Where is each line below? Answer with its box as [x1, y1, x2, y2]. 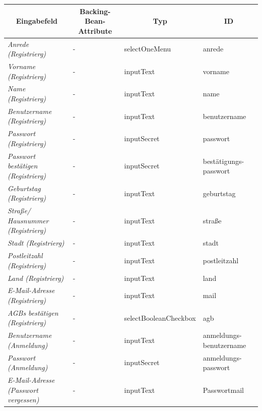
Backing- [79, 6, 111, 16]
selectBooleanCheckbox [124, 312, 196, 323]
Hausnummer [8, 215, 49, 225]
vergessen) [8, 394, 39, 405]
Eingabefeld [16, 16, 58, 26]
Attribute [78, 25, 112, 36]
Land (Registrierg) [8, 272, 64, 283]
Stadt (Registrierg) [8, 238, 64, 248]
